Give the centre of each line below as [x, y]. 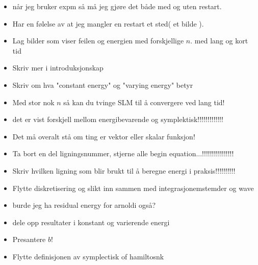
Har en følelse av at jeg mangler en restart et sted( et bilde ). [108, 23]
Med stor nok [33, 102]
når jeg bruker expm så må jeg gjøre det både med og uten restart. [117, 6]
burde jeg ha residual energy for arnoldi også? [84, 205]
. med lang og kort [219, 41]
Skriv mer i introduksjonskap [58, 68]
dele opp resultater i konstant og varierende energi [91, 222]
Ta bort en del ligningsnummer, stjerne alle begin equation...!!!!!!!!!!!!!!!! [123, 153]
